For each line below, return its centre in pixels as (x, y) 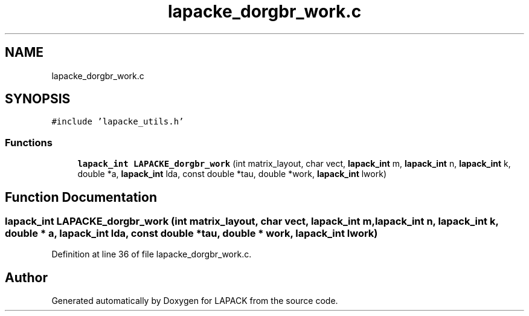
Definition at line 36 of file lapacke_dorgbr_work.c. (152, 254)
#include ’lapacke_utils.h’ (118, 122)
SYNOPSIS (38, 99)
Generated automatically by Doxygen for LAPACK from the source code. (195, 301)
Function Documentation (81, 197)
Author (26, 277)
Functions (29, 142)
